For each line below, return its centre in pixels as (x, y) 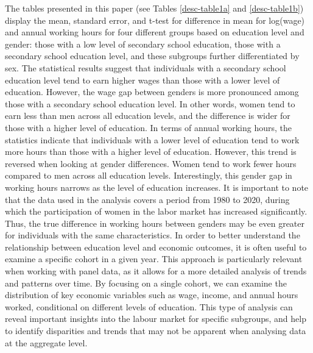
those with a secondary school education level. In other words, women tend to (150, 103)
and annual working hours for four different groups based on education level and (155, 32)
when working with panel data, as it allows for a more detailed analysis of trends (156, 271)
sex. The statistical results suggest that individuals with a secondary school (146, 67)
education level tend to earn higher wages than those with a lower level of (142, 80)
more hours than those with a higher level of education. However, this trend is (151, 152)
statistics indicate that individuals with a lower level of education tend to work (152, 139)
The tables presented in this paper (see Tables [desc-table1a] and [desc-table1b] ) (154, 8)
